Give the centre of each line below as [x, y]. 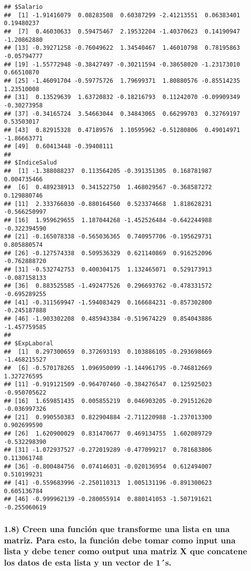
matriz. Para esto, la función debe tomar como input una [120, 540]
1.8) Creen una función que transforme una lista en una [117, 528]
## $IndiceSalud [31, 163]
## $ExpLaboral [29, 343]
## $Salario [23, 7]
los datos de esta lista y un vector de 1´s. [88, 562]
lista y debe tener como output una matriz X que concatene [126, 551]
